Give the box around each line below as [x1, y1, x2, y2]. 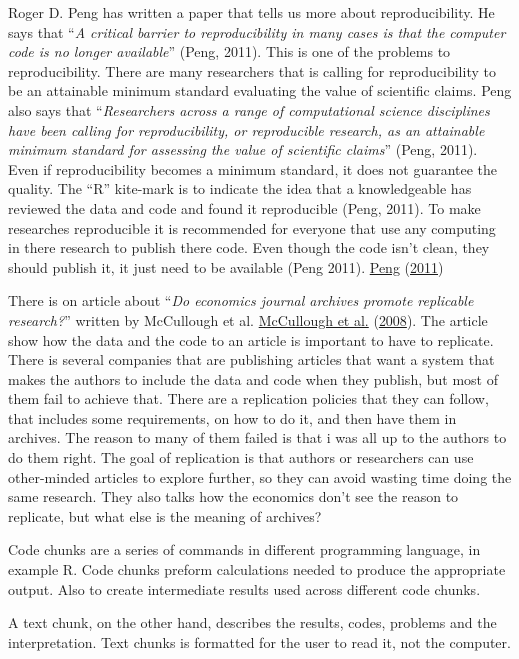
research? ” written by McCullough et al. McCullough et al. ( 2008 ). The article [8, 309, 488, 330]
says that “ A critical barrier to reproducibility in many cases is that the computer [8, 21, 506, 42]
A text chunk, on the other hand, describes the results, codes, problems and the [8, 612, 497, 633]
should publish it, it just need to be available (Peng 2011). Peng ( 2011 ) [8, 256, 444, 277]
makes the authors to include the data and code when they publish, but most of [8, 368, 498, 389]
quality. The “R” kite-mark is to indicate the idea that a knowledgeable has [8, 178, 472, 199]
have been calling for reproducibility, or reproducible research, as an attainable [8, 119, 485, 140]
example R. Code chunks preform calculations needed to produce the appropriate [8, 559, 506, 580]
